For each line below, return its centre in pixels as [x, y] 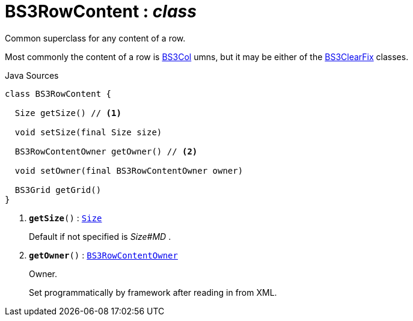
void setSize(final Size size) [88, 132]
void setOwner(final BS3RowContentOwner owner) [129, 170]
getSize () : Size [66, 218]
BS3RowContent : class [101, 11]
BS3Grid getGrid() [58, 190]
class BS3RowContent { [58, 93]
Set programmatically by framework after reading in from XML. [153, 292]
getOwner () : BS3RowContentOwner [103, 255]
